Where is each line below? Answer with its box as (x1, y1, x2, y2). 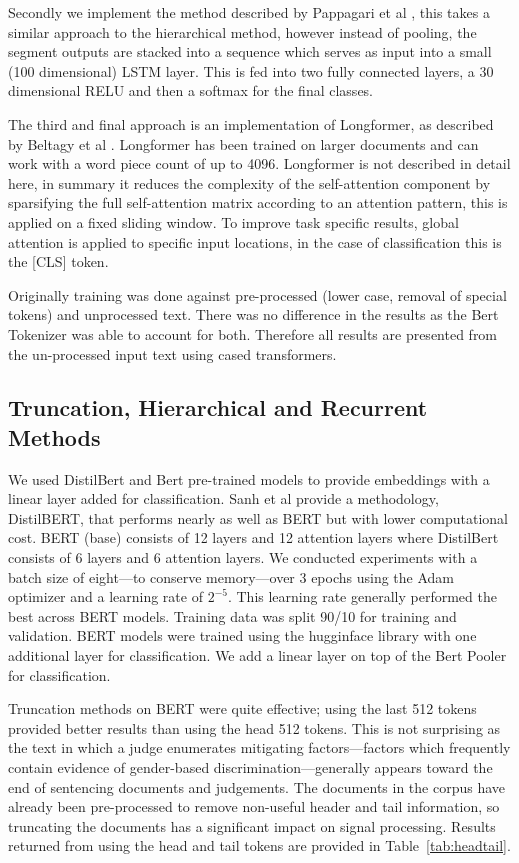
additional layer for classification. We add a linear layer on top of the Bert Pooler (8, 645, 507, 666)
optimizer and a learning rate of (8, 586, 203, 607)
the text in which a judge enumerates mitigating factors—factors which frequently (8, 737, 511, 758)
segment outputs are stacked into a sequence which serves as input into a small (8, 41, 492, 62)
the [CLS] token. (8, 251, 109, 272)
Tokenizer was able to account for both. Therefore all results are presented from (8, 323, 498, 344)
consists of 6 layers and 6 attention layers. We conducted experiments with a (8, 547, 478, 568)
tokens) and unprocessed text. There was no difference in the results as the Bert (8, 304, 499, 325)
